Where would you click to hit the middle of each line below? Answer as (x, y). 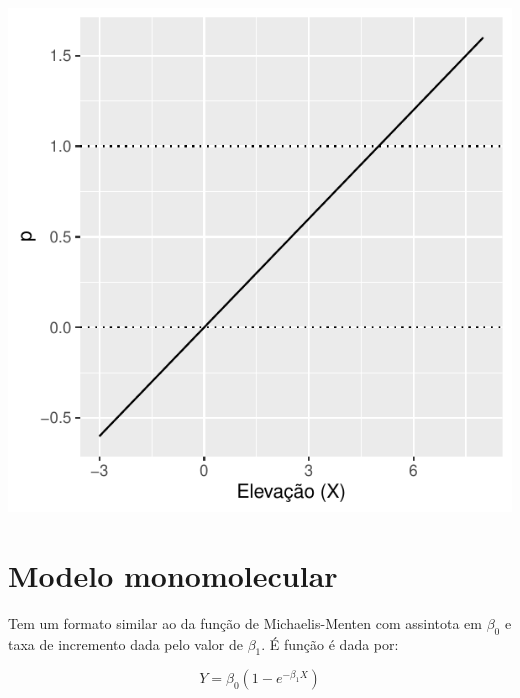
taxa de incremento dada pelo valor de (125, 643)
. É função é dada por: (330, 643)
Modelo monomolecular (173, 574)
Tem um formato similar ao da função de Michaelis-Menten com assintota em (245, 622)
